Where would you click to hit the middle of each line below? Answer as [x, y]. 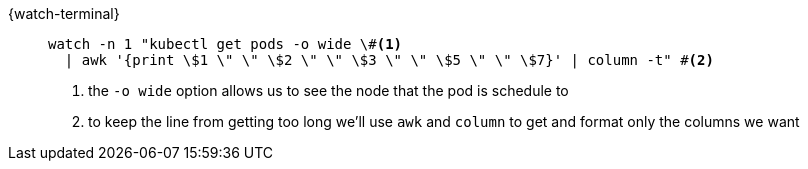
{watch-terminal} [64, 13]
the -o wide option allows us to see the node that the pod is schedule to [328, 90]
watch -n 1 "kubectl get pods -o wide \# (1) [225, 44]
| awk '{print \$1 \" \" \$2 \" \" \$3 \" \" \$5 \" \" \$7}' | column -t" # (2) [389, 60]
